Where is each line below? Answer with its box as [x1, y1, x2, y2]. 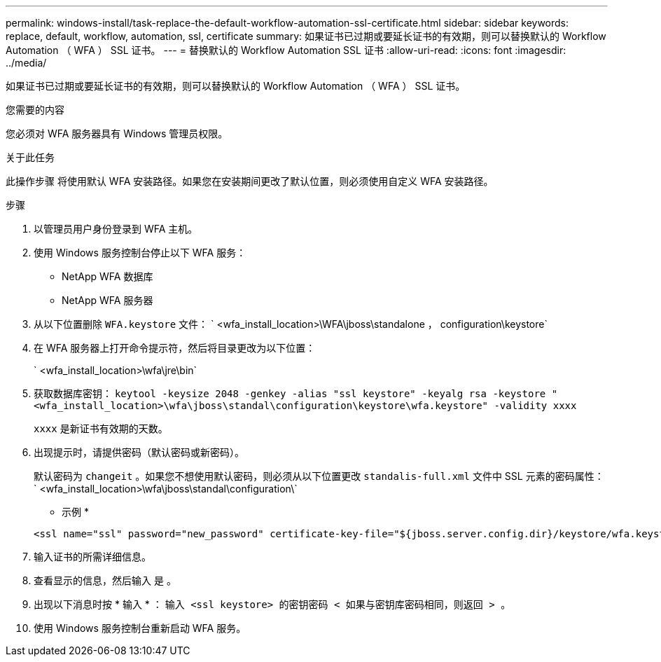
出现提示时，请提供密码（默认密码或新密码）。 [34, 446, 244, 458]
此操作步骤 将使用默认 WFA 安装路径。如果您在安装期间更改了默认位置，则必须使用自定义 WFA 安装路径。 [6, 175, 494, 187]
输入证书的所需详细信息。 [34, 551, 151, 563]
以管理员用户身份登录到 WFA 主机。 [34, 223, 198, 235]
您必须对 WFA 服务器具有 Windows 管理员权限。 [6, 127, 228, 139]
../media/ [6, 57, 47, 69]
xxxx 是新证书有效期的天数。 [34, 422, 168, 434]
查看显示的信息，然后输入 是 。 [34, 574, 176, 586]
